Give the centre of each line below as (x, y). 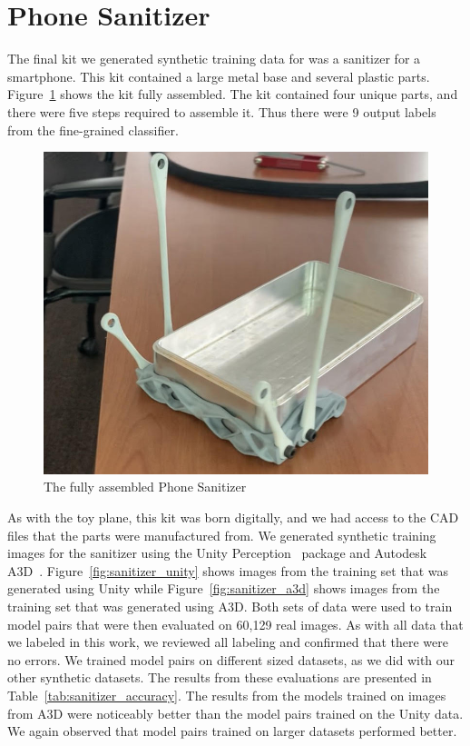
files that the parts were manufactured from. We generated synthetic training (222, 535)
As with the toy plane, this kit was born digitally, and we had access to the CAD (233, 517)
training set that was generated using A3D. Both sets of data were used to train (230, 606)
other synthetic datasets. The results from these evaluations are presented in (220, 677)
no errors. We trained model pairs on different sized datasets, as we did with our (231, 659)
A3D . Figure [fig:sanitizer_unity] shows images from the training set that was (228, 570)
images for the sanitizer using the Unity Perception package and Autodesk (217, 553)
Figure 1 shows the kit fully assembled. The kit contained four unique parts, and (233, 94)
